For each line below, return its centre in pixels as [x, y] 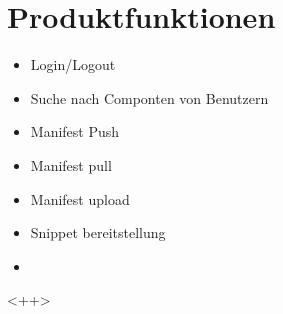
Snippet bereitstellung [98, 232]
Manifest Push [75, 131]
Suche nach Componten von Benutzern [149, 97]
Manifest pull [71, 164]
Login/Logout [73, 64]
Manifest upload [80, 198]
